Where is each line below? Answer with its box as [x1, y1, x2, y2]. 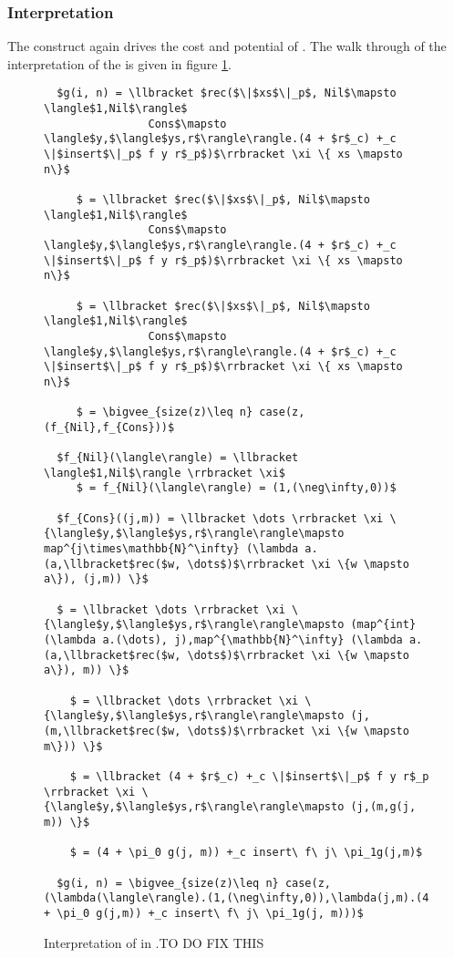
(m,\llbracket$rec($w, [44, 724, 181, 737]
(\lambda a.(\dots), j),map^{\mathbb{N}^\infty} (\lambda [44, 634, 403, 647]
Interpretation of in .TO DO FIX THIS [44, 932, 264, 952]
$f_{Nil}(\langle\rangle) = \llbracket [57, 451, 299, 465]
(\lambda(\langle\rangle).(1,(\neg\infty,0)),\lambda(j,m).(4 [44, 891, 429, 905]
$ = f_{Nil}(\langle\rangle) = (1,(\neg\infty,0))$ [76, 481, 397, 495]
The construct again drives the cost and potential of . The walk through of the [7, 36, 447, 56]
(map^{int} [350, 618, 417, 632]
